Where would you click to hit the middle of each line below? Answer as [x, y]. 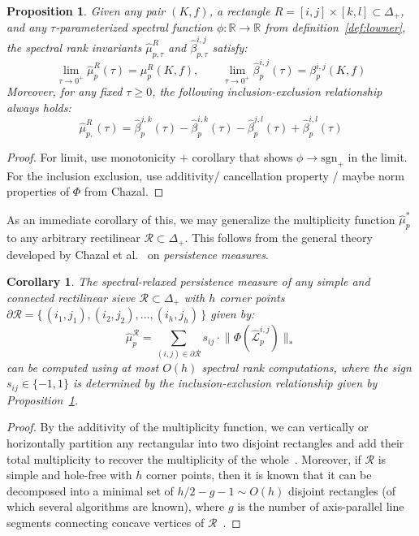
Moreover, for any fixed [65, 91]
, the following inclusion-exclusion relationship [267, 91]
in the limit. [378, 156]
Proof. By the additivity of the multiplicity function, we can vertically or [188, 427]
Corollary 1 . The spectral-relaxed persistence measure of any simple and [188, 281]
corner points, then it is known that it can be [259, 475]
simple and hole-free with [69, 475]
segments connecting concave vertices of [106, 522]
